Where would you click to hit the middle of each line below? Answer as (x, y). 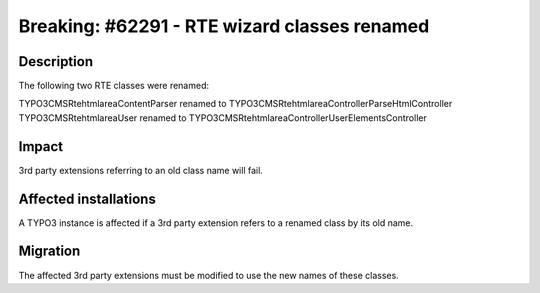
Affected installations (87, 198)
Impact (41, 146)
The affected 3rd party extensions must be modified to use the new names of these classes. (208, 275)
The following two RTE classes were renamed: (114, 86)
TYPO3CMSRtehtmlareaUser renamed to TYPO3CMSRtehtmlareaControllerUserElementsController (222, 117)
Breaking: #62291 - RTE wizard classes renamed (224, 26)
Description (56, 61)
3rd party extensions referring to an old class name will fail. (141, 170)
